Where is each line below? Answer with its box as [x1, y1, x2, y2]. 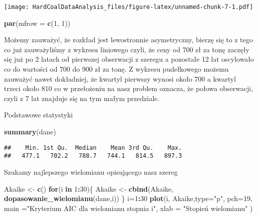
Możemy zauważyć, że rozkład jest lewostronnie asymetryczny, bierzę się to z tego [4, 34, 253, 45]
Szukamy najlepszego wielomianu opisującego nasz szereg [4, 166, 178, 177]
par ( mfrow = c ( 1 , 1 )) [4, 17, 71, 28]
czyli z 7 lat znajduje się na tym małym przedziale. [4, 93, 160, 103]
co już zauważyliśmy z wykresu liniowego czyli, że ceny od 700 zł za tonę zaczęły [4, 44, 250, 54]
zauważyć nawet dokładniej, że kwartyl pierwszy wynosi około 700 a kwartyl [4, 73, 236, 84]
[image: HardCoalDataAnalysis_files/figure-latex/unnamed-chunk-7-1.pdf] [4, 3, 254, 10]
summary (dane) [4, 126, 56, 136]
